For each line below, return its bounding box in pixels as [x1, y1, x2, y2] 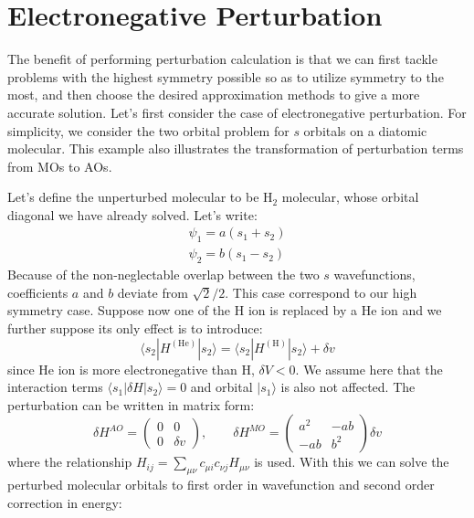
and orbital [190, 377, 253, 396]
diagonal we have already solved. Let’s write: [7, 205, 258, 224]
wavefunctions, [333, 265, 416, 284]
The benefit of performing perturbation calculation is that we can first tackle [7, 49, 437, 69]
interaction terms [7, 377, 103, 396]
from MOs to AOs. [7, 156, 112, 175]
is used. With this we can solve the [254, 452, 449, 471]
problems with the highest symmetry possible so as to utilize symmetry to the [7, 67, 444, 86]
